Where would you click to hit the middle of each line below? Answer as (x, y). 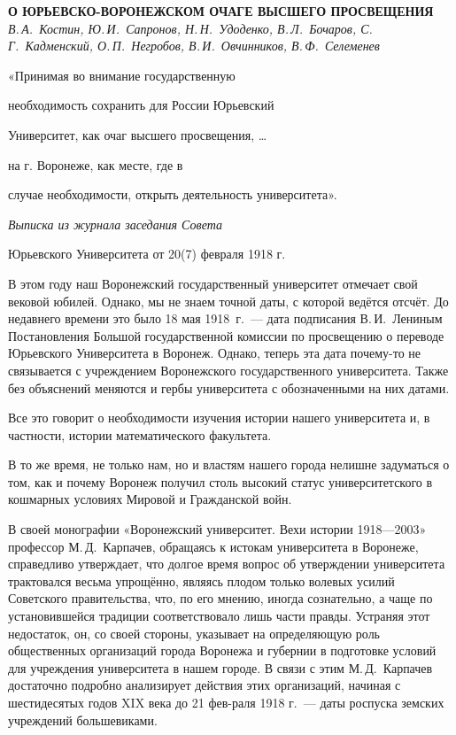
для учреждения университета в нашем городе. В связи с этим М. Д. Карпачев (220, 667)
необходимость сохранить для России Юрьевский (141, 105)
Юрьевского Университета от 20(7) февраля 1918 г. (147, 254)
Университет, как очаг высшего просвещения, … (138, 134)
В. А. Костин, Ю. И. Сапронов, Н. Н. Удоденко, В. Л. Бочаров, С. (190, 28)
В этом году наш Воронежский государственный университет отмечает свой (213, 283)
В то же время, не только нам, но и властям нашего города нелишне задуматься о (229, 464)
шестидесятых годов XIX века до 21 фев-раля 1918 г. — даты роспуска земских (226, 702)
